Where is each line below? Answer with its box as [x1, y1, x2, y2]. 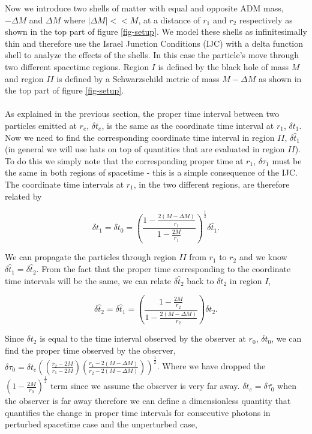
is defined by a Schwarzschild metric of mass [56, 72, 220, 85]
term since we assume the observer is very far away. [50, 379, 240, 392]
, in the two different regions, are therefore [133, 177, 290, 190]
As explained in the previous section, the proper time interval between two [5, 107, 280, 120]
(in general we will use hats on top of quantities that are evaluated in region [5, 143, 285, 155]
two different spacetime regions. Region [5, 60, 149, 73]
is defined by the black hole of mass [158, 60, 289, 73]
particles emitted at [5, 119, 77, 131]
